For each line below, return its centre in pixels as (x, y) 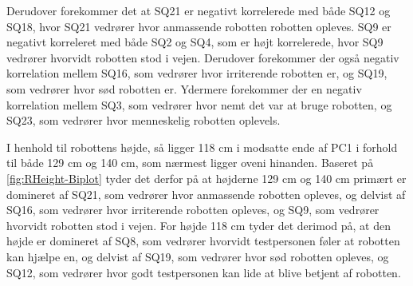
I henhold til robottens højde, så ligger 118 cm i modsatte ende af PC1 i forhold (202, 147)
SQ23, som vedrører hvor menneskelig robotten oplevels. (144, 120)
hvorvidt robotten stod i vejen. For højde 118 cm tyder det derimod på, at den (199, 225)
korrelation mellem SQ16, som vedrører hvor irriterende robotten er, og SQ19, (197, 73)
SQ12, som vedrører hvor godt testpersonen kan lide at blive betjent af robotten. (204, 272)
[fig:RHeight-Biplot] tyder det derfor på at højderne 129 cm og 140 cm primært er (206, 178)
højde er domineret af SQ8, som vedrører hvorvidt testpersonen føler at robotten (203, 241)
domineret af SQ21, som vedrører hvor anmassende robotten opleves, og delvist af (206, 194)
